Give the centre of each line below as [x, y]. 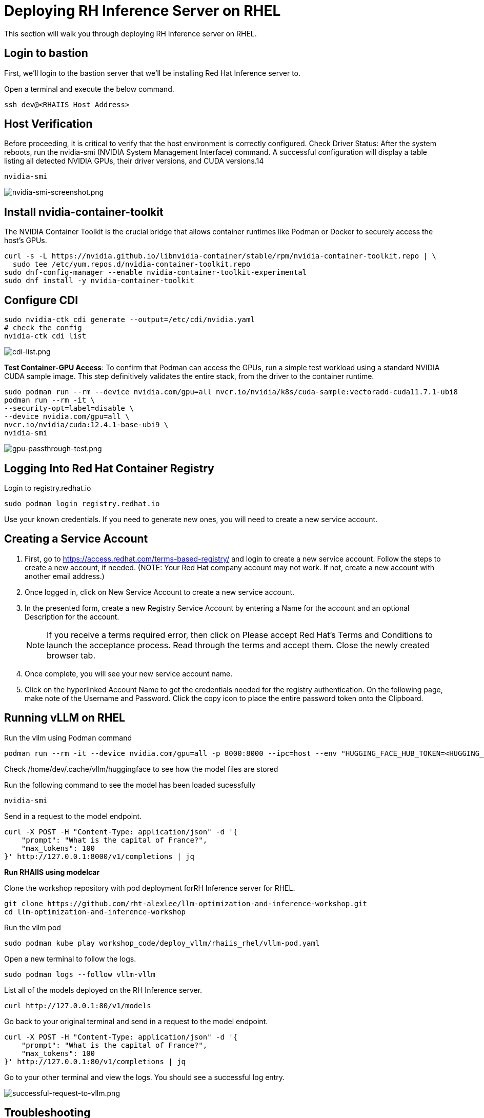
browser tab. [71, 655]
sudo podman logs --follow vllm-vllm [80, 974]
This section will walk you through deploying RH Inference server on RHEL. [130, 33]
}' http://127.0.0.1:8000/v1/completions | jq [99, 856]
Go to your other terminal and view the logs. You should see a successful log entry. [144, 1077]
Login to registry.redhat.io [48, 488]
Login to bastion [46, 53]
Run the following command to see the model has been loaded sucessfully [130, 785]
